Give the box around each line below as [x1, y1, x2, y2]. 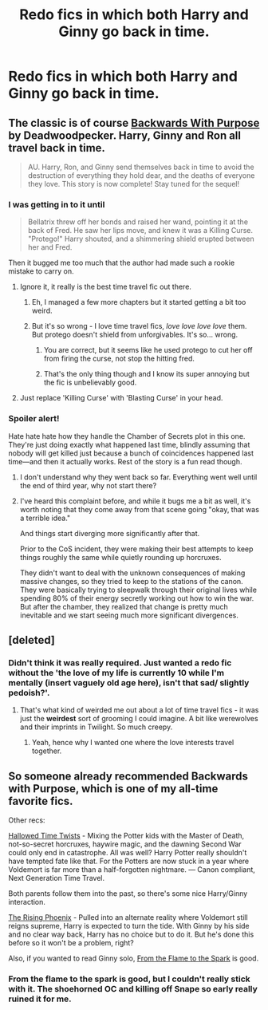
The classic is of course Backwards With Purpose [8, 116, 260, 129]
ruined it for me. [8, 993, 72, 1004]
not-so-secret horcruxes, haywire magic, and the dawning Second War [8, 839, 242, 849]
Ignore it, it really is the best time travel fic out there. [19, 282, 191, 292]
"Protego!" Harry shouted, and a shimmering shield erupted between [27, 234, 254, 244]
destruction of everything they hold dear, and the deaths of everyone [27, 171, 255, 180]
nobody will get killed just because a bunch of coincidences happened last [8, 448, 254, 458]
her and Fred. [27, 243, 73, 252]
